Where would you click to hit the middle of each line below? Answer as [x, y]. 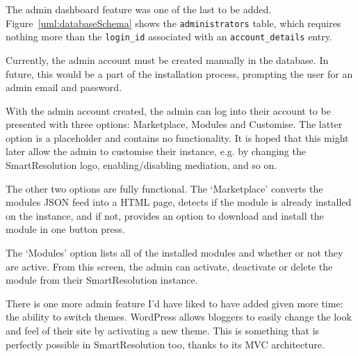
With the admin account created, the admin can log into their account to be [168, 110]
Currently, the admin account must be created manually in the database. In [167, 59]
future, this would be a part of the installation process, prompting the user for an [179, 73]
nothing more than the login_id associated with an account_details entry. [169, 37]
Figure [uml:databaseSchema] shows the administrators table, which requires [173, 23]
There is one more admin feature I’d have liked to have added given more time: [174, 303]
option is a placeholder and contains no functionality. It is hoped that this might [177, 137]
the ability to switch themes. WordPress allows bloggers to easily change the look [179, 317]
